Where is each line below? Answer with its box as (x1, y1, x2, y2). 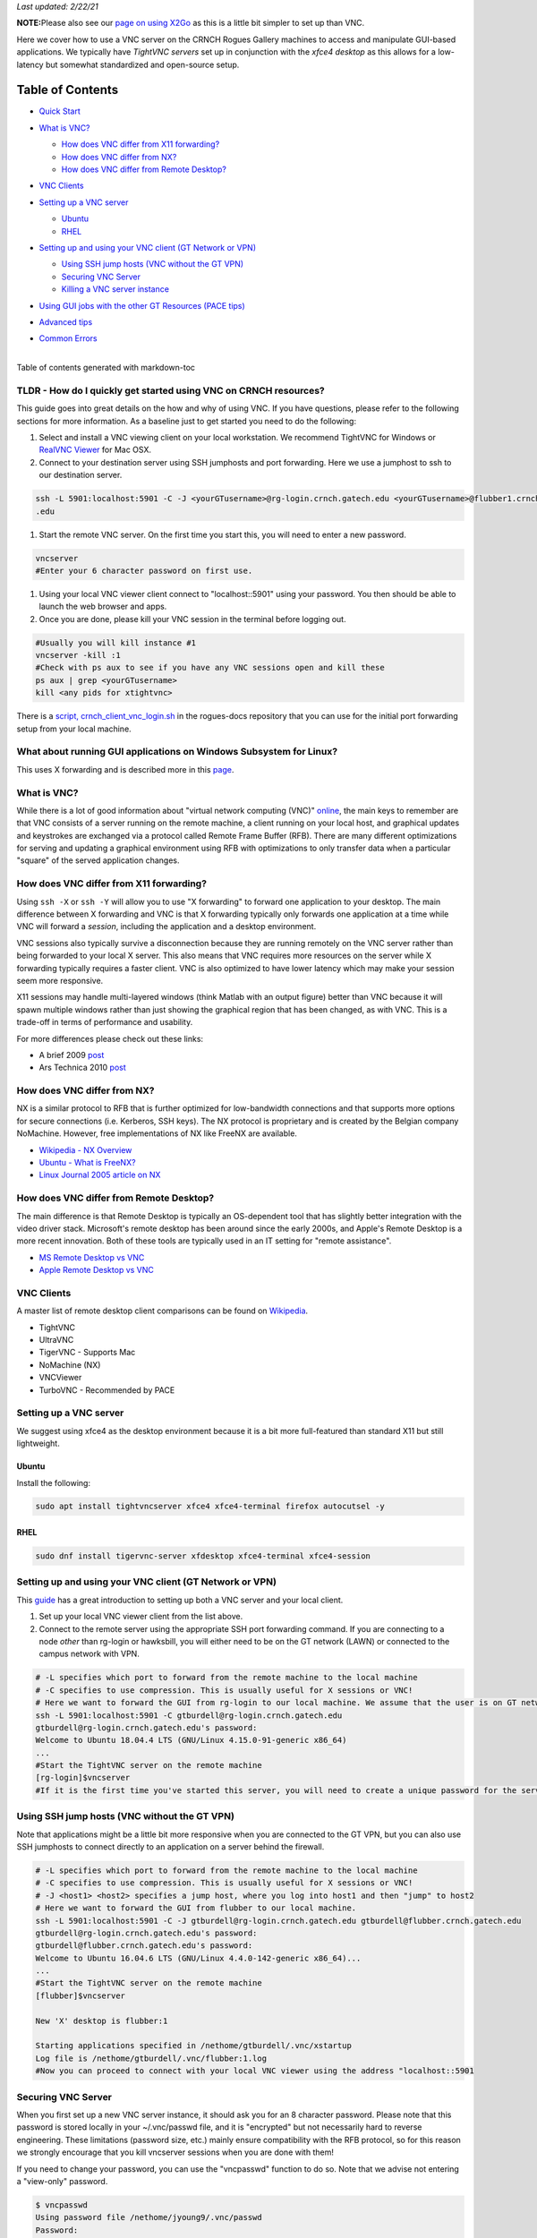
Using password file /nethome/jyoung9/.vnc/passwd (35, 2212, 263, 2223)
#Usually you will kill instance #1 (35, 637, 197, 648)
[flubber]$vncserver (35, 1990, 125, 2001)
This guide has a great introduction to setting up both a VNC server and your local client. (16, 1594, 344, 1605)
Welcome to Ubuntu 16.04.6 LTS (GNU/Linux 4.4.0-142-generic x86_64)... (35, 1952, 362, 1963)
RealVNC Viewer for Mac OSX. (38, 444, 152, 456)
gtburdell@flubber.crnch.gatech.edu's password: (35, 1941, 253, 1951)
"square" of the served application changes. (16, 855, 180, 866)
